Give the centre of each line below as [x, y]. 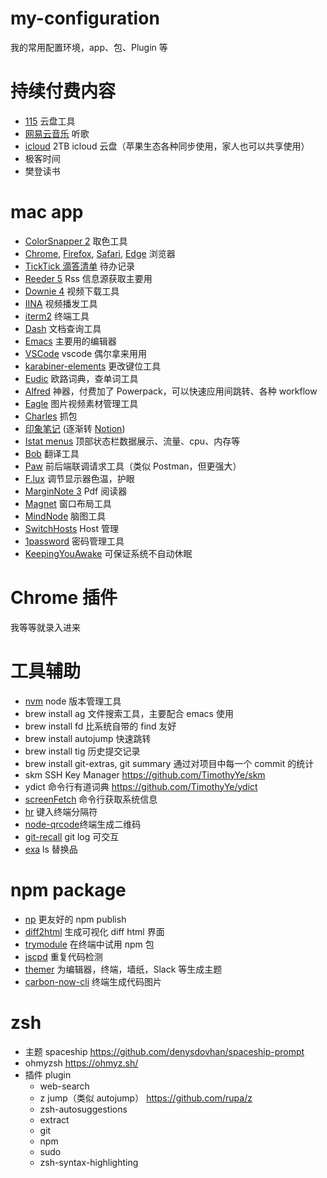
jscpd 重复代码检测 [63, 956]
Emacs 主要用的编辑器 [70, 341]
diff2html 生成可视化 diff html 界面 [94, 931]
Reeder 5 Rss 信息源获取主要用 [88, 278]
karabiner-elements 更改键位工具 [93, 366]
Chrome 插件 [64, 598]
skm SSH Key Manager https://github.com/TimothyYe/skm [145, 774]
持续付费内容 [63, 91]
